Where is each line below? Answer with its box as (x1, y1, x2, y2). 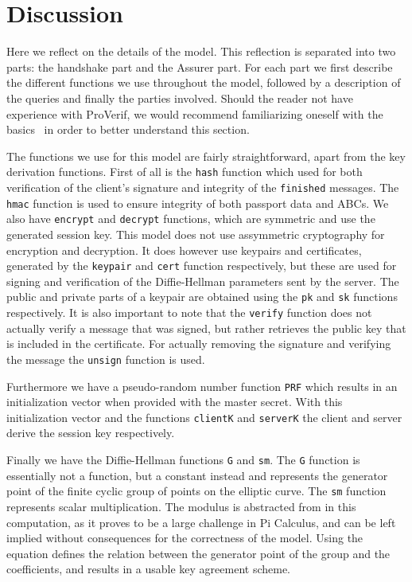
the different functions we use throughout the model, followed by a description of (6, 74, 401, 91)
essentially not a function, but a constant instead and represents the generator (6, 467, 388, 483)
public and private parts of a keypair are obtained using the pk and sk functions (6, 288, 398, 305)
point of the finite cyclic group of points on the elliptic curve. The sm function (6, 482, 387, 499)
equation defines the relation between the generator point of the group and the (6, 545, 391, 561)
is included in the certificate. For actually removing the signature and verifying (6, 335, 391, 352)
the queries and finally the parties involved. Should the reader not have (6, 89, 353, 106)
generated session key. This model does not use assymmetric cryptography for (6, 225, 385, 242)
